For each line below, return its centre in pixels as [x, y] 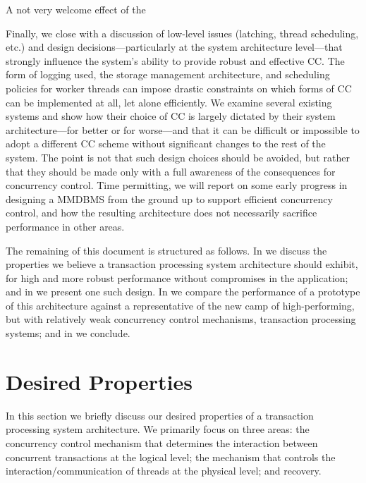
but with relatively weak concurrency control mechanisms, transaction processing [181, 319]
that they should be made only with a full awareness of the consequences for [171, 171]
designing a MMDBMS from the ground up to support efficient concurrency [169, 198]
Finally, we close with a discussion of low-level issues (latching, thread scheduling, [182, 33]
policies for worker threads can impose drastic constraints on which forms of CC [179, 88]
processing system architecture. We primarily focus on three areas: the [158, 429]
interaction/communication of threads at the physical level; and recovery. [164, 471]
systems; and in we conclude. [68, 333]
